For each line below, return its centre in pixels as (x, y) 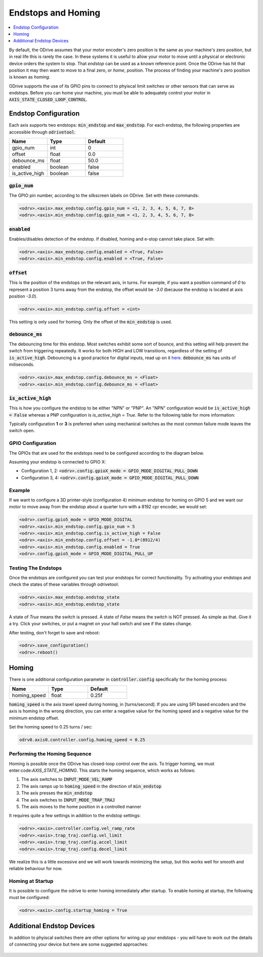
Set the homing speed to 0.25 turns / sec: (51, 727)
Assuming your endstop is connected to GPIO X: (57, 462)
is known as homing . (30, 77)
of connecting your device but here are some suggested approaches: (79, 944)
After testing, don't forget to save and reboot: (54, 632)
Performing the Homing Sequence (50, 754)
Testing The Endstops (36, 568)
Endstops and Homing (55, 13)
